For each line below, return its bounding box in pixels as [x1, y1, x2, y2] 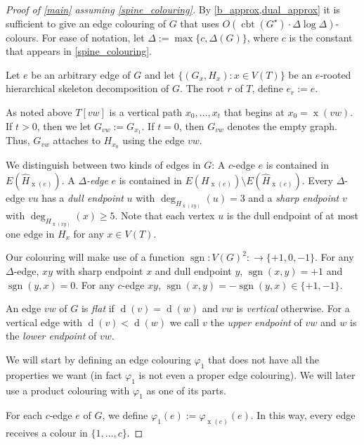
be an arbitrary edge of [31, 67, 131, 82]
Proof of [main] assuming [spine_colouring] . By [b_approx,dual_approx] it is [6, 2, 340, 16]
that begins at [223, 104, 285, 119]
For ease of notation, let [41, 30, 145, 44]
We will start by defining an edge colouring [6, 352, 191, 366]
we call [169, 314, 200, 329]
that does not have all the [208, 352, 319, 366]
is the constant [289, 30, 353, 44]
